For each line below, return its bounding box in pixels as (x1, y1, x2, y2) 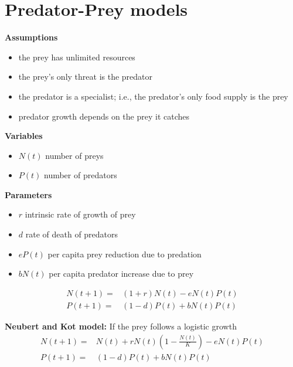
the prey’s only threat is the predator (18, 70, 153, 83)
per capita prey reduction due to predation (47, 247, 202, 260)
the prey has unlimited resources (18, 50, 135, 63)
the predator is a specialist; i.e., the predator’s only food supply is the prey (18, 90, 288, 102)
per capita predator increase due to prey (49, 267, 194, 280)
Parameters (5, 188, 52, 201)
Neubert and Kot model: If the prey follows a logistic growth (5, 320, 237, 332)
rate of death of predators (25, 228, 118, 240)
